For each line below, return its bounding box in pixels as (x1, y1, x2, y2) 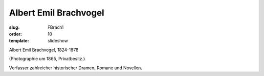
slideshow (47, 38, 68, 44)
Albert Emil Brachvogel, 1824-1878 (9, 47, 79, 53)
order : (9, 31, 22, 37)
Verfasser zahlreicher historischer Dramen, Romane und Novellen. (9, 65, 143, 71)
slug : (9, 24, 20, 30)
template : (9, 38, 29, 44)
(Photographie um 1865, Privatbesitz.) (9, 56, 85, 62)
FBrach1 (47, 24, 64, 30)
